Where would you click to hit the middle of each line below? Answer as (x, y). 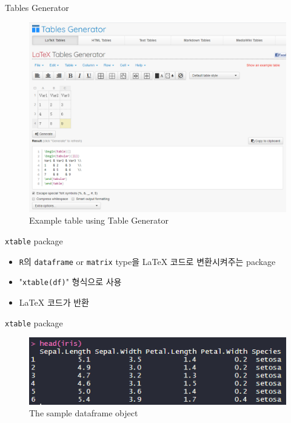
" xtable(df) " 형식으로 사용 (70, 282)
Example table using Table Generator (99, 220)
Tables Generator (37, 7)
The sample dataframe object (84, 413)
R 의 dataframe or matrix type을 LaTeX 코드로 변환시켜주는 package (147, 261)
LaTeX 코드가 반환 (54, 302)
